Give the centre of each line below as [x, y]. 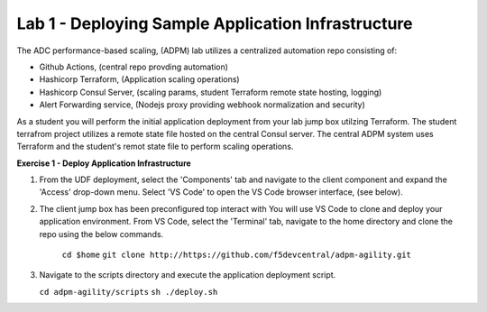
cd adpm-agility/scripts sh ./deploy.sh [129, 292]
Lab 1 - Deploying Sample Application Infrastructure [215, 23]
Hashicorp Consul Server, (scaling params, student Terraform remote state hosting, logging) [211, 92]
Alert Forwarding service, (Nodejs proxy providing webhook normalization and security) [202, 105]
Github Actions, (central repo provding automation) [134, 67]
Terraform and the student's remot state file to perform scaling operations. [155, 147]
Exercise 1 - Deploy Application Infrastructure [104, 163]
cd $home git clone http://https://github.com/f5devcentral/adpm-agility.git [237, 255]
